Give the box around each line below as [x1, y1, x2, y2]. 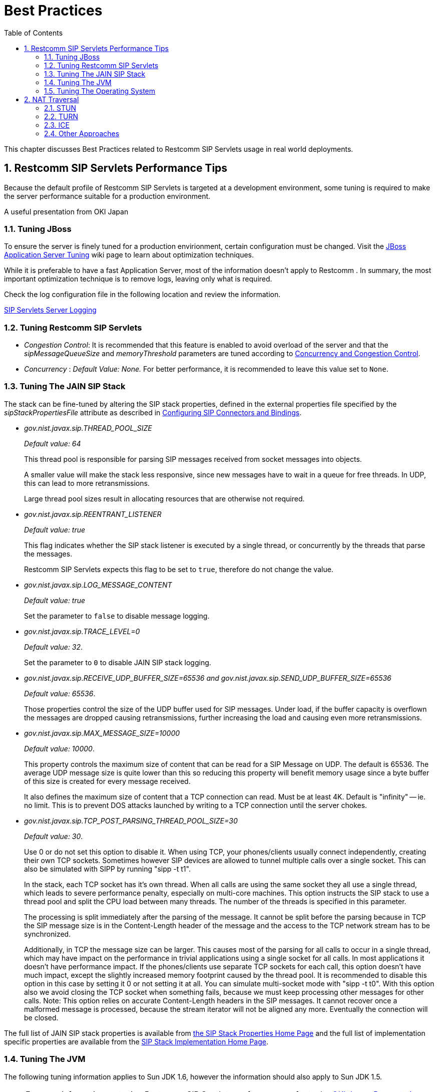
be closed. [24, 1013, 59, 1022]
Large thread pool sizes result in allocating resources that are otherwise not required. [24, 494, 305, 503]
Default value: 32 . [24, 642, 83, 651]
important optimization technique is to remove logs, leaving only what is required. [4, 275, 272, 284]
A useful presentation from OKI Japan [4, 207, 129, 216]
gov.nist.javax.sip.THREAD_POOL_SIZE [24, 423, 152, 432]
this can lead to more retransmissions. [24, 478, 150, 487]
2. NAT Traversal [24, 95, 79, 104]
